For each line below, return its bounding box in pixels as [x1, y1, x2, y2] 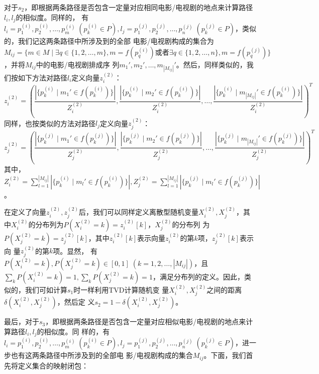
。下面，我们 [203, 350, 246, 360]
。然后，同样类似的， [176, 59, 247, 69]
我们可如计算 [25, 284, 67, 295]
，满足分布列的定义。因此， [152, 271, 244, 282]
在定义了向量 [4, 207, 46, 217]
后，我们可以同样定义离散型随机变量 [78, 207, 198, 217]
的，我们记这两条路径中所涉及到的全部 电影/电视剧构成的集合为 [4, 36, 214, 46]
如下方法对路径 [18, 72, 67, 82]
